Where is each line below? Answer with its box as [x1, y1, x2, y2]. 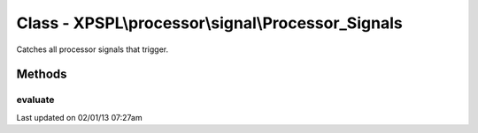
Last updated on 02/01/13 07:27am [16, 112, 143, 122]
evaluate [16, 93, 55, 106]
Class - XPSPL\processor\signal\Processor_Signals [16, 13, 403, 33]
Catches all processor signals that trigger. [16, 44, 169, 55]
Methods [16, 67, 67, 82]
